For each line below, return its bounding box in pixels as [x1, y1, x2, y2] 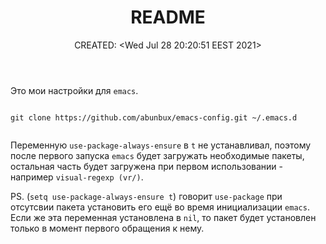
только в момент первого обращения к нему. [10, 222, 205, 234]
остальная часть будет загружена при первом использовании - [10, 160, 283, 172]
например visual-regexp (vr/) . [10, 171, 144, 183]
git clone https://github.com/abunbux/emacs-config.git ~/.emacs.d [10, 112, 298, 123]
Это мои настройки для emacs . [10, 84, 139, 96]
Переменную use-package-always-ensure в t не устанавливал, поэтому [10, 139, 312, 151]
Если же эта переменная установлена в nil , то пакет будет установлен [10, 211, 317, 223]
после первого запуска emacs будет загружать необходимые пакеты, [10, 149, 305, 161]
